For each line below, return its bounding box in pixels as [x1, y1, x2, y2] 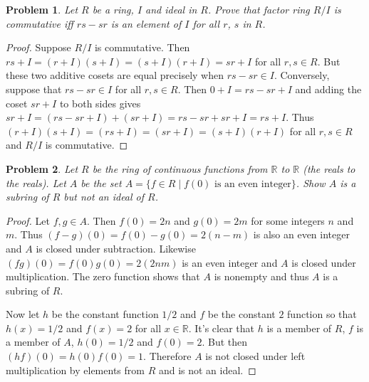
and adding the [295, 81, 362, 96]
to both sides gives [59, 95, 141, 110]
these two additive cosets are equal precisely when [6, 68, 224, 83]
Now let [6, 307, 40, 322]
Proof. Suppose [6, 40, 71, 55]
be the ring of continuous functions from [92, 161, 268, 176]
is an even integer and [182, 255, 278, 270]
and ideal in [145, 2, 197, 16]
